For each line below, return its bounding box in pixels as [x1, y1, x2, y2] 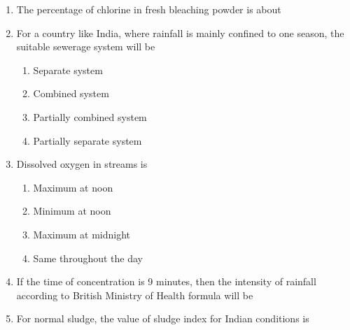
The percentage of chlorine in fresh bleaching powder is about [16, 2, 281, 16]
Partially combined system [33, 109, 147, 124]
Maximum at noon [33, 180, 113, 194]
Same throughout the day [33, 250, 143, 265]
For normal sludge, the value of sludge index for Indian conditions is [16, 311, 309, 326]
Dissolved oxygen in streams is [16, 157, 148, 171]
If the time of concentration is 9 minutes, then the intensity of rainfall [16, 274, 316, 289]
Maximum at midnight [33, 227, 131, 241]
